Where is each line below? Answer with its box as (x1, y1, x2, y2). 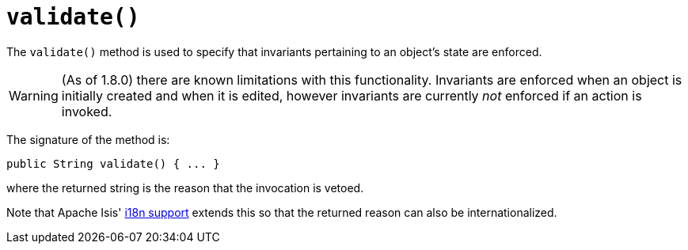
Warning (9, 87, 59, 104)
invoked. (61, 103, 112, 119)
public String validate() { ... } (6, 157, 220, 170)
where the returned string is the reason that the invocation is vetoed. (6, 180, 364, 195)
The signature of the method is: (6, 132, 170, 146)
